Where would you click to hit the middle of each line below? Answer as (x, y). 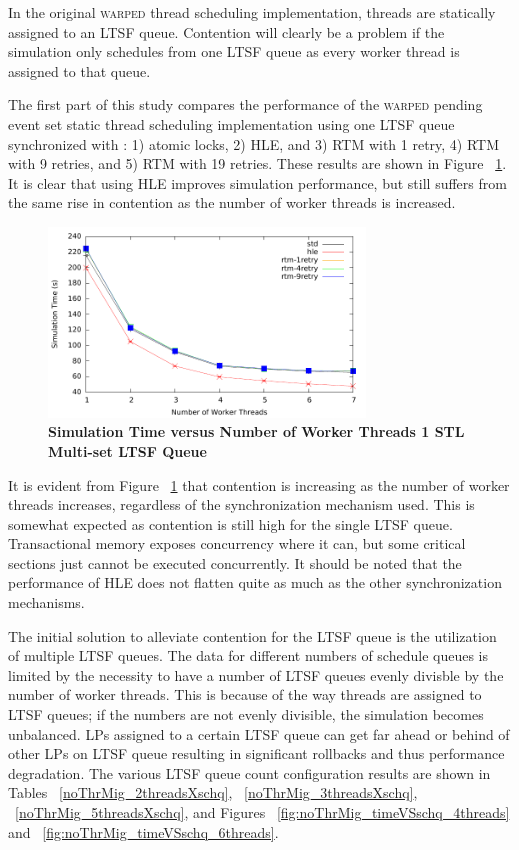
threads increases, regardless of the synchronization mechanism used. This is (241, 504)
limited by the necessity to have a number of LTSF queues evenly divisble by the (256, 674)
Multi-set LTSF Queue (127, 450)
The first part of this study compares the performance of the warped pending (245, 104)
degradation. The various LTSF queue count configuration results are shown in (249, 772)
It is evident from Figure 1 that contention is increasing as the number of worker (259, 484)
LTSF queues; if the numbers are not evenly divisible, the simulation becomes (246, 714)
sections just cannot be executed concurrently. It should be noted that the (235, 562)
